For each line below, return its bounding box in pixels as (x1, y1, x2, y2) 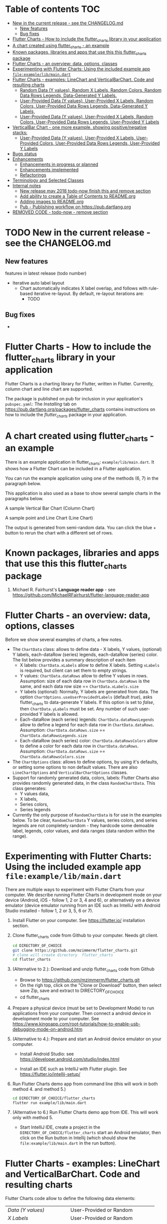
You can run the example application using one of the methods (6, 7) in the (5, 475, 159, 481)
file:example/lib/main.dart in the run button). (19, 1140, 116, 1146)
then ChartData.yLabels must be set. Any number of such (19, 706, 138, 712)
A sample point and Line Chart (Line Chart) (5, 515, 93, 521)
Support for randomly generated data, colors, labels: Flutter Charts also (12, 775, 160, 781)
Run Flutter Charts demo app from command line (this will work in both (12, 1081, 158, 1087)
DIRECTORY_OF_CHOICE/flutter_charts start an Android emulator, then (19, 1130, 161, 1136)
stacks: (12, 130, 27, 136)
